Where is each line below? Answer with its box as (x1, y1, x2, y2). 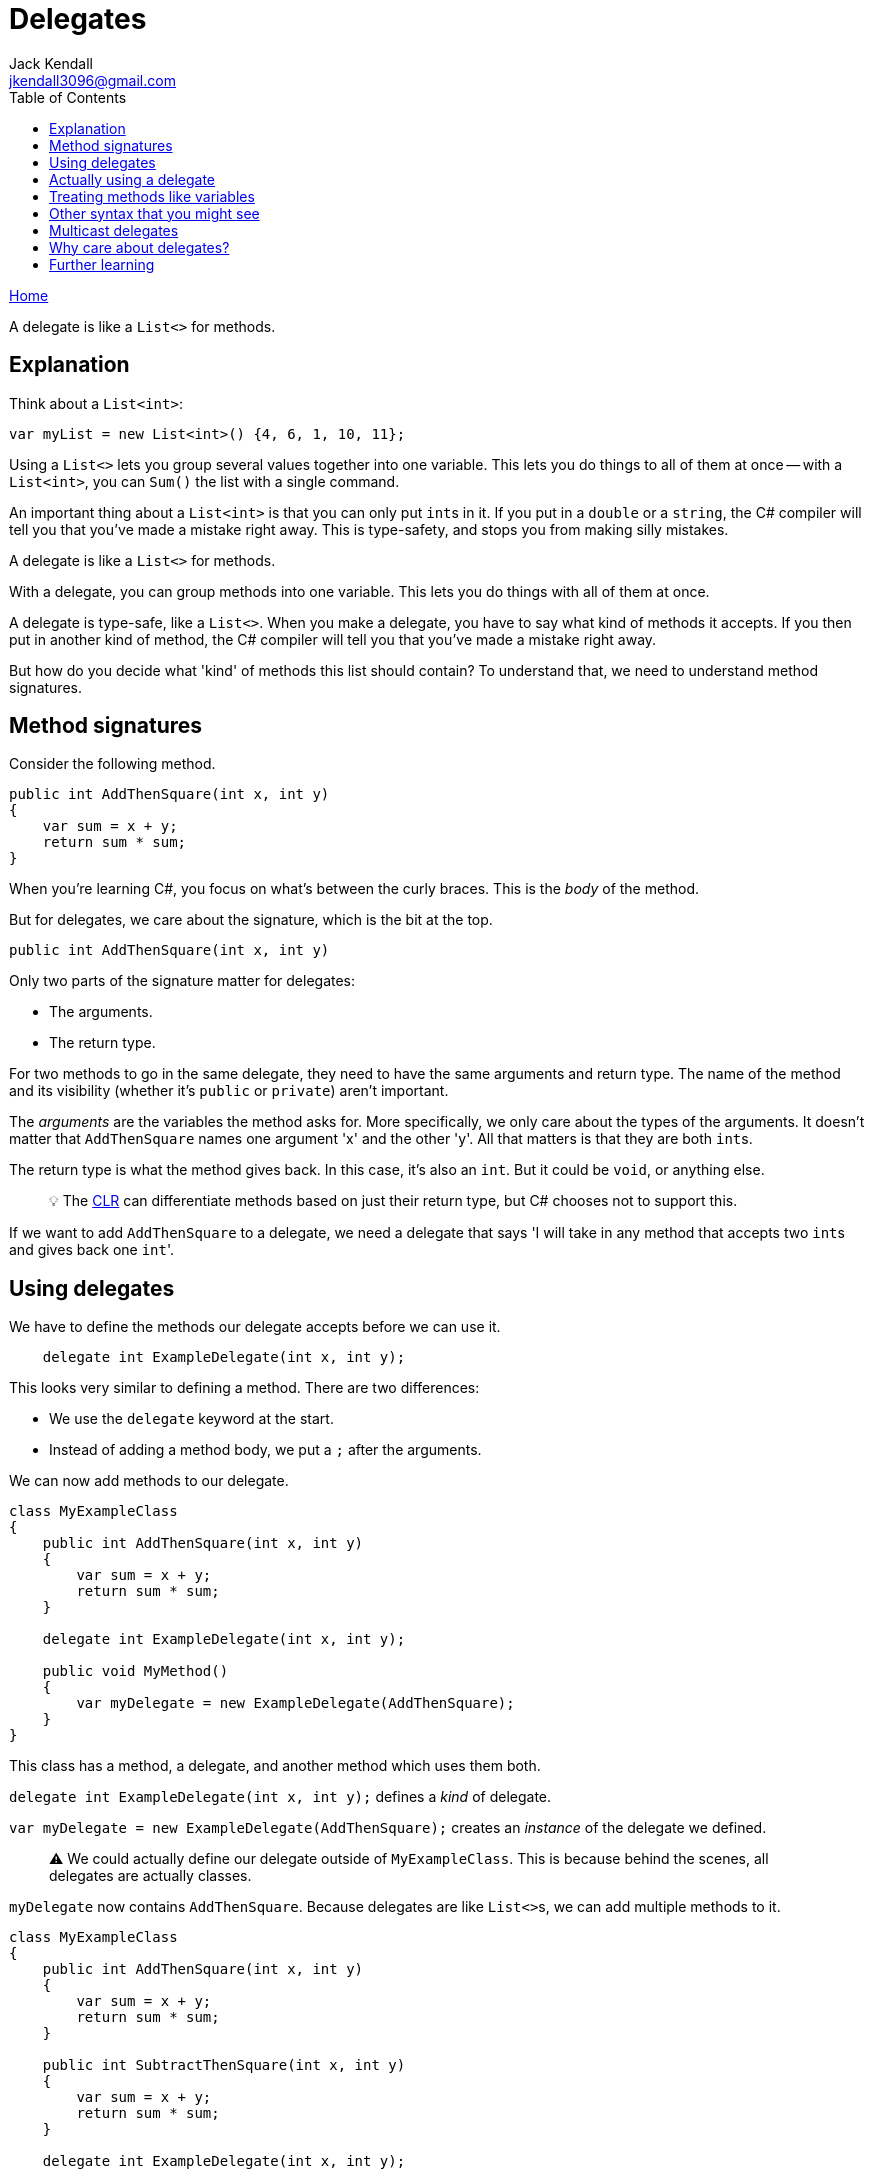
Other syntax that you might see (49, 204, 260, 222)
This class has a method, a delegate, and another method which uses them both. (9, 1757, 541, 1775)
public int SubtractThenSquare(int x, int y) (42, 2057, 406, 2074)
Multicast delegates (49, 221, 179, 239)
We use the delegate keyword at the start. (49, 1410, 334, 1428)
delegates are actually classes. (49, 1867, 252, 1885)
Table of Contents (9, 88, 127, 106)
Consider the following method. (9, 755, 216, 773)
